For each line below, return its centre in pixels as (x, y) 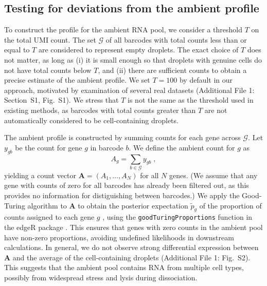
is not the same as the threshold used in (191, 100)
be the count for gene (49, 147)
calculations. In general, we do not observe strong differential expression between (131, 247)
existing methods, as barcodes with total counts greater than (100, 110)
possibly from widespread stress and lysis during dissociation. (101, 278)
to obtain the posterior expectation (133, 205)
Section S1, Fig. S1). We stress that (61, 100)
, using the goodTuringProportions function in (177, 217)
